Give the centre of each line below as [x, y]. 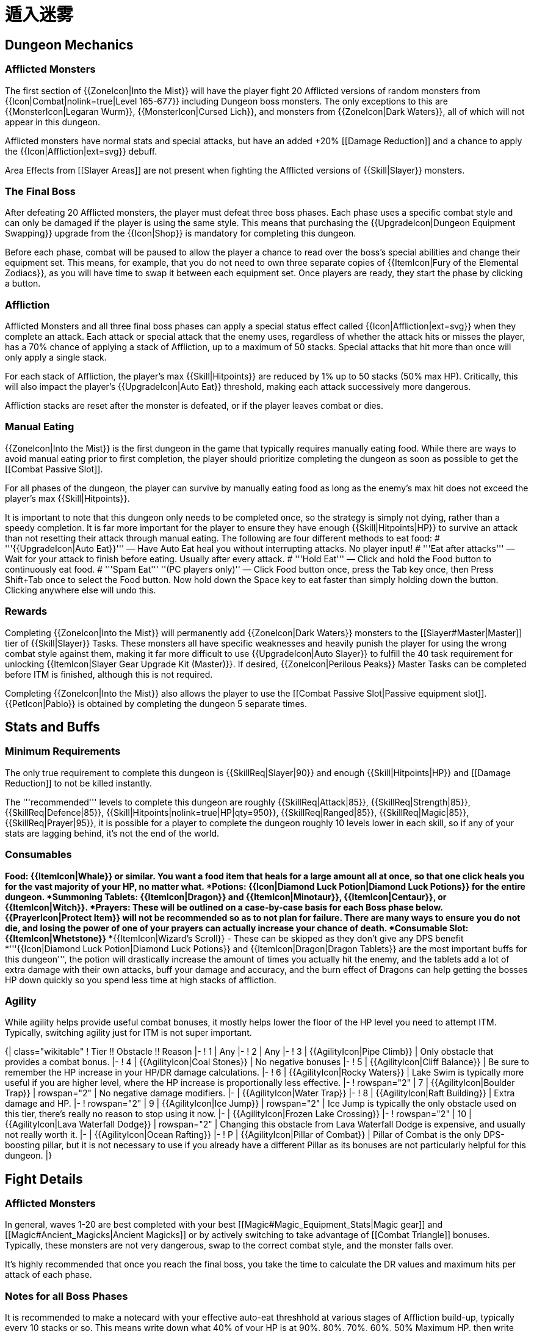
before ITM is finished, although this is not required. [109, 674]
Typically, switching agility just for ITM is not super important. [128, 1033]
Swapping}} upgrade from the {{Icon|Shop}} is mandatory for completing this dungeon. [181, 233]
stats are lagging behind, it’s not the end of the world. [112, 833]
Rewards [26, 611]
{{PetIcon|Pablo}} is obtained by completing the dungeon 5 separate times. [156, 703]
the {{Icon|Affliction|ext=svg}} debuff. [81, 151]
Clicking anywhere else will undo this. [81, 590]
